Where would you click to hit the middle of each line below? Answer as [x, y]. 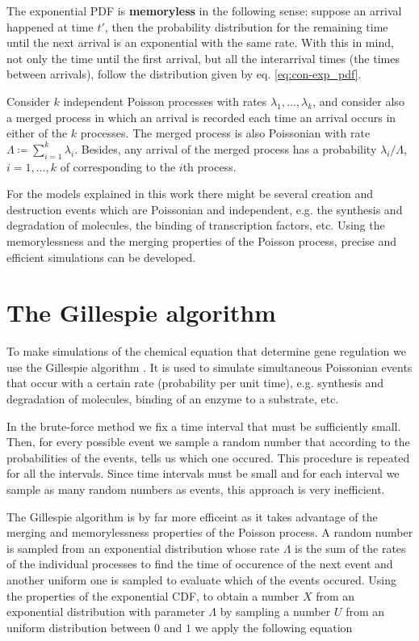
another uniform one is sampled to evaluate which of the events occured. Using [202, 579]
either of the [37, 133]
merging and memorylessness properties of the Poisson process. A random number [210, 532]
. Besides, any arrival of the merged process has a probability [226, 148]
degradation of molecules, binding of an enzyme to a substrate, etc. [173, 399]
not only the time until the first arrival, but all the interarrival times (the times [203, 58]
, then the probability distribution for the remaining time [246, 26]
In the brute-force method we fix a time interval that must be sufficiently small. [204, 426]
